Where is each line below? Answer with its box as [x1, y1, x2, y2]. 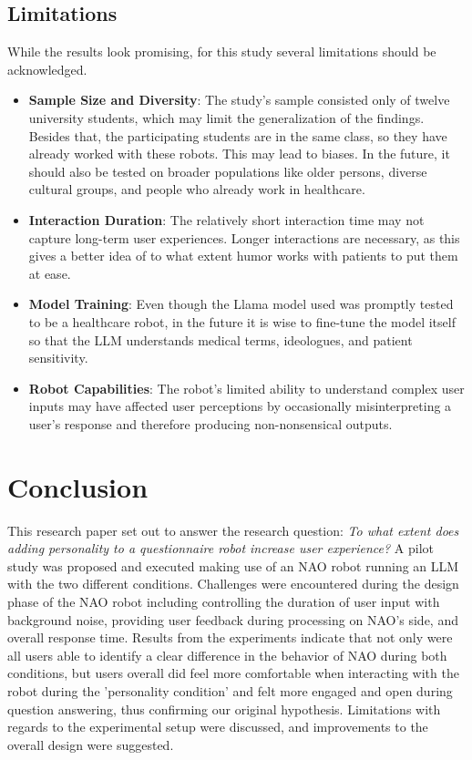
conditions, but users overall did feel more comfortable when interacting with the [7, 663, 459, 683]
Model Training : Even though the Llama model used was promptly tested [28, 294, 454, 313]
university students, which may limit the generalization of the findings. [28, 108, 425, 127]
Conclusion [7, 467, 149, 505]
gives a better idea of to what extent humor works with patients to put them [28, 246, 458, 265]
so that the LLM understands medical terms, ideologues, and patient [28, 330, 413, 349]
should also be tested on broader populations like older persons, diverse [28, 161, 427, 180]
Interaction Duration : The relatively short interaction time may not [28, 210, 425, 229]
